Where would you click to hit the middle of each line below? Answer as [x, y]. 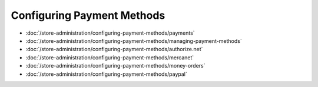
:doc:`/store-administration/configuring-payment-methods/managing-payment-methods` [134, 41]
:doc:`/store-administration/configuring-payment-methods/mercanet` [110, 57]
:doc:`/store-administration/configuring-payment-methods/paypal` [107, 74]
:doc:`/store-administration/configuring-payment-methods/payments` [110, 33]
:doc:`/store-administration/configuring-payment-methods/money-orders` [115, 66]
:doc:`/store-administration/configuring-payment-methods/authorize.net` [114, 49]
